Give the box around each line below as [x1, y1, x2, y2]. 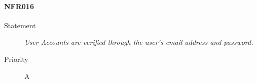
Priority [4, 53, 28, 64]
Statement [4, 20, 36, 30]
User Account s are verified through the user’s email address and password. [24, 37, 253, 47]
